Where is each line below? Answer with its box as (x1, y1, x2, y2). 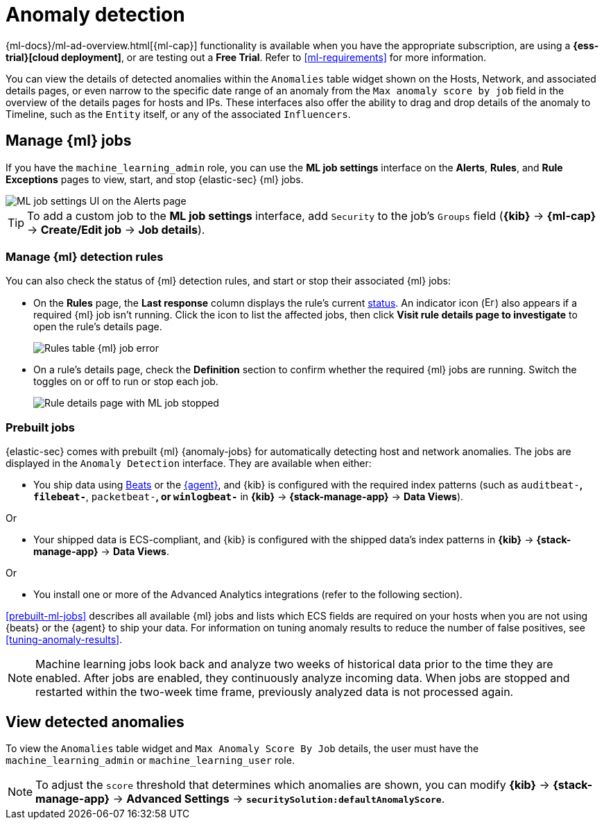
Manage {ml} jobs (6, 132, 132, 150)
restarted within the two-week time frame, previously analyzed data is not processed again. (35, 685, 514, 699)
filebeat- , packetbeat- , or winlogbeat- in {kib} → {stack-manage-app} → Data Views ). (33, 491, 464, 503)
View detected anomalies (6, 713, 184, 731)
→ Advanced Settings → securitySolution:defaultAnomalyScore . (112, 791, 445, 806)
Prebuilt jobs (6, 420, 76, 434)
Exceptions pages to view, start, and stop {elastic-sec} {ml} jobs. (6, 173, 304, 185)
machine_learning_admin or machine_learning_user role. (6, 754, 295, 766)
